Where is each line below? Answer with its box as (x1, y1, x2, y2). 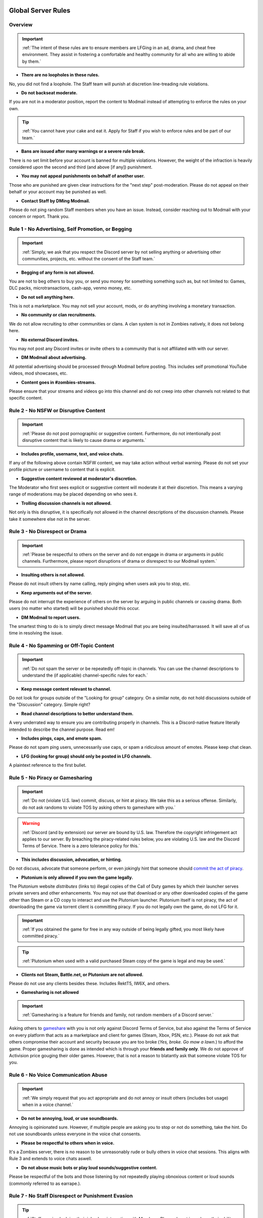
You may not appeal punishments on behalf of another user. (21, 173, 145, 179)
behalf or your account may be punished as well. (9, 189, 107, 195)
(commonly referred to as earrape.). (9, 1180, 81, 1186)
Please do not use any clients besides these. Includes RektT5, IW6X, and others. (9, 980, 170, 986)
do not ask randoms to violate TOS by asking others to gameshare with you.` (22, 804, 176, 810)
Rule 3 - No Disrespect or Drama (9, 528, 87, 535)
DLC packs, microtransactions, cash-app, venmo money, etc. (9, 285, 132, 291)
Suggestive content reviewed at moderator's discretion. (21, 476, 137, 481)
